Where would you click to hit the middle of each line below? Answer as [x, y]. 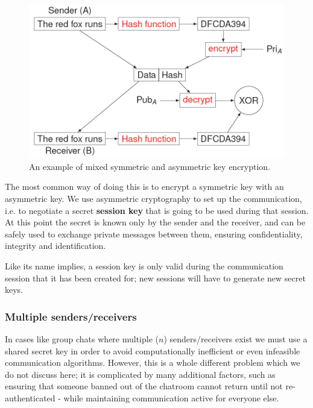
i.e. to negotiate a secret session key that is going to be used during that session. [157, 210]
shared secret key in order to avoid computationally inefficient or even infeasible [153, 350]
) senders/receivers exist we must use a [236, 338]
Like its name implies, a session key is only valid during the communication [144, 265]
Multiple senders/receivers [71, 316]
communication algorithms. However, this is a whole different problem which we [153, 362]
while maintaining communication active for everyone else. [171, 397]
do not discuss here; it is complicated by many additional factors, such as [140, 374]
